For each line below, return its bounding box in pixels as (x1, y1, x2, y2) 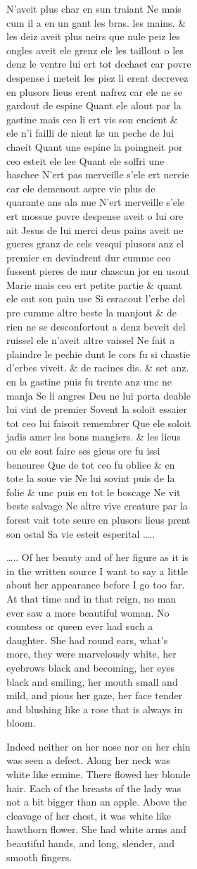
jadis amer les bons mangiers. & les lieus (6, 429, 181, 444)
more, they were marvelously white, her (6, 646, 177, 661)
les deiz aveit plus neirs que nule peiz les (6, 29, 180, 44)
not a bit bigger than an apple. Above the (6, 794, 187, 809)
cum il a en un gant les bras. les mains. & (6, 15, 186, 30)
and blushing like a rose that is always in (6, 701, 183, 716)
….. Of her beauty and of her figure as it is (6, 550, 189, 565)
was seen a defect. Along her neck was (6, 753, 170, 768)
